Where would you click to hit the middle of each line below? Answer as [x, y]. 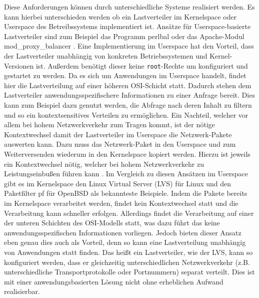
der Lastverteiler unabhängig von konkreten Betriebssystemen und [106, 55]
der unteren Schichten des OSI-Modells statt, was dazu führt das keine [112, 223]
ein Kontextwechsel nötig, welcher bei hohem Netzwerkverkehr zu [104, 164]
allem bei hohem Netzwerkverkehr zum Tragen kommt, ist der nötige [109, 124]
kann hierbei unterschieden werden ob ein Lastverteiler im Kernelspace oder [120, 16]
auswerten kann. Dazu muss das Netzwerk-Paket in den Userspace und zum [120, 144]
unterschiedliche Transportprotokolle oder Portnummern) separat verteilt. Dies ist [129, 272]
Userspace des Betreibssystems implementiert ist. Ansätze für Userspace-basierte [127, 26]
